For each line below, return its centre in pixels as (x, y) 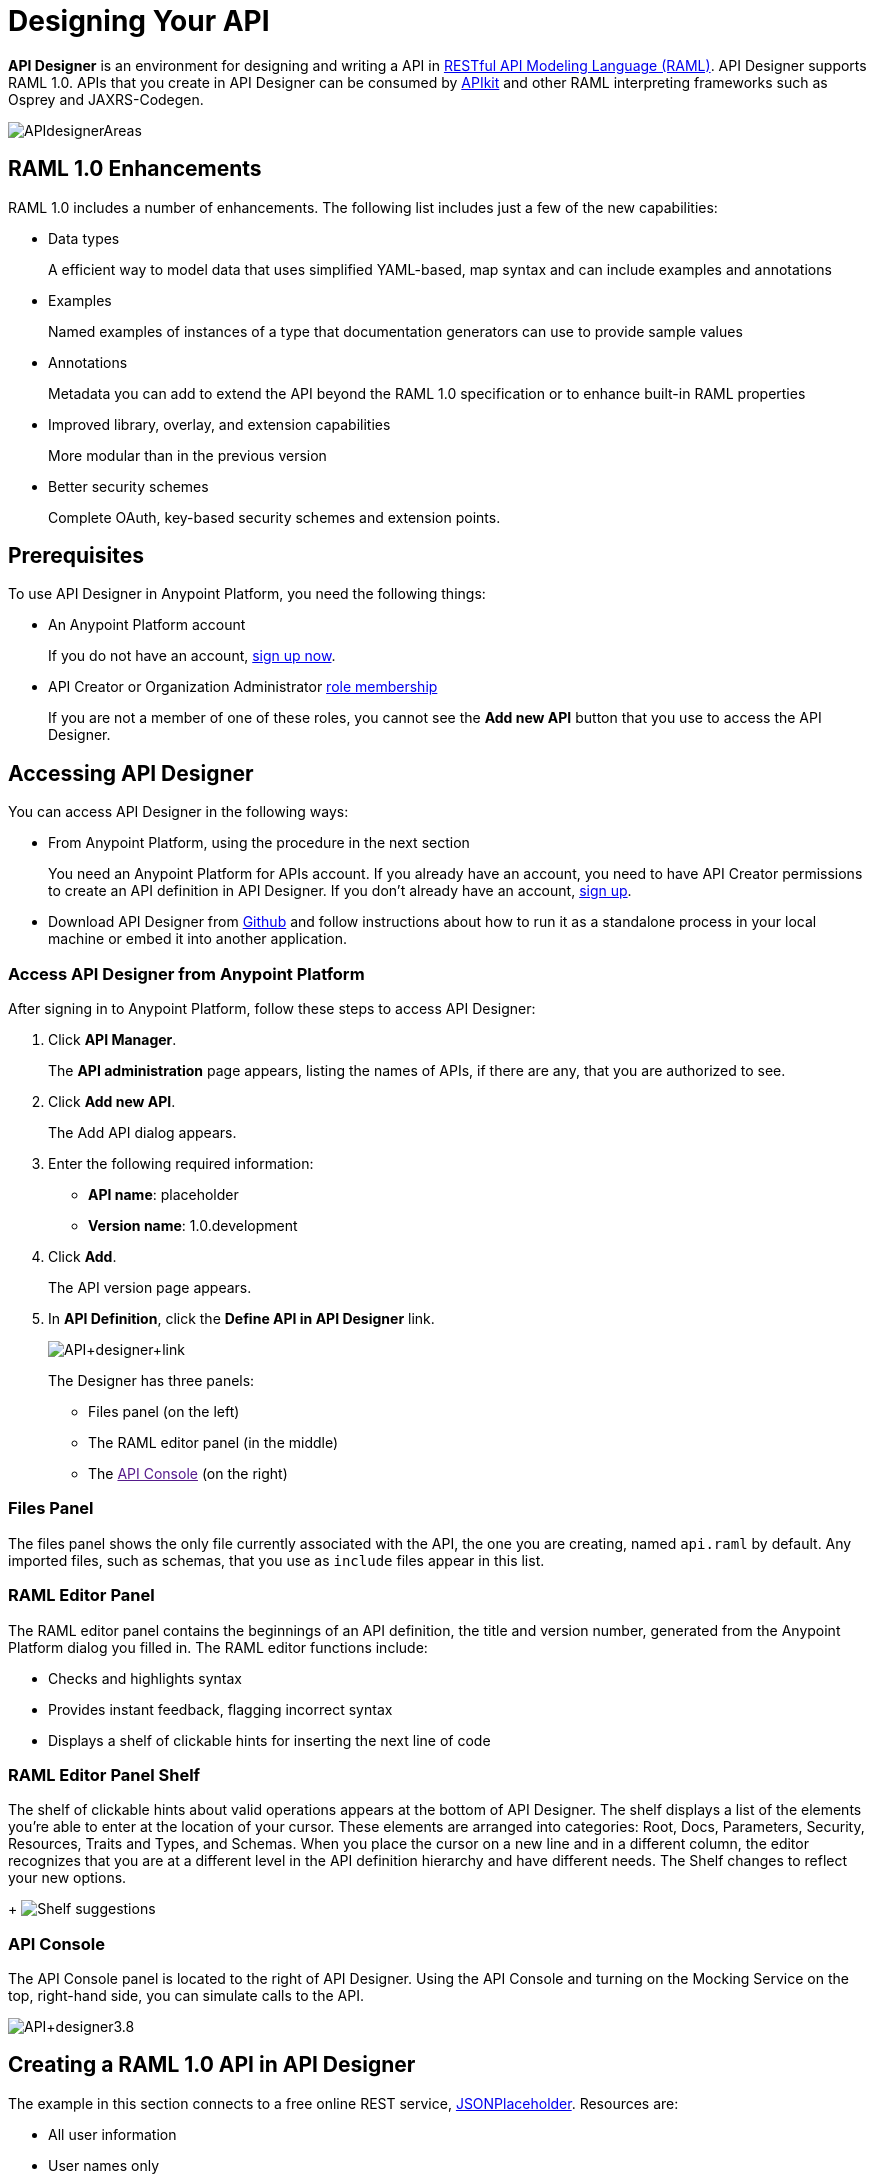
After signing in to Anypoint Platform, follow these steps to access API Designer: (272, 1009)
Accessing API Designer (131, 773)
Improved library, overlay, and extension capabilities (219, 424)
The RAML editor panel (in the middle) (213, 1443)
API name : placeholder (163, 1195)
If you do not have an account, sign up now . (192, 656)
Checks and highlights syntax (145, 1678)
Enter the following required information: (181, 1164)
